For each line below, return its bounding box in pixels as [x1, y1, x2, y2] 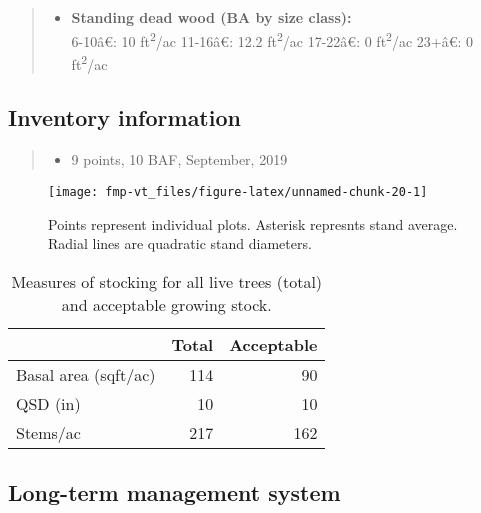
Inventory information [8, 102, 241, 133]
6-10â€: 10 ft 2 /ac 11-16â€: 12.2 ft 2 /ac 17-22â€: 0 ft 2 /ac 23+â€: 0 [71, 27, 474, 51]
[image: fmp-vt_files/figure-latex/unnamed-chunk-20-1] [48, 184, 428, 199]
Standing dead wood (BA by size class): [71, 7, 352, 27]
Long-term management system [8, 477, 341, 508]
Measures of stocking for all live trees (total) [11, 269, 323, 293]
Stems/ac [16, 420, 81, 444]
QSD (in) [16, 391, 81, 415]
